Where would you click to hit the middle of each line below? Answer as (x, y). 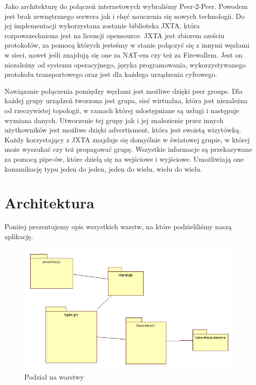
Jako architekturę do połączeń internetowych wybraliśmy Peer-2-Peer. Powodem (126, 6)
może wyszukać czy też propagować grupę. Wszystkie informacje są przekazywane (128, 149)
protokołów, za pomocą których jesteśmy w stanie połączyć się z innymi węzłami (127, 45)
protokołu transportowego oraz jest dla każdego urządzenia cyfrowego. (111, 74)
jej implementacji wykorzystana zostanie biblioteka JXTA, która (102, 26)
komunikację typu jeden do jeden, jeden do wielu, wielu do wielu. (103, 168)
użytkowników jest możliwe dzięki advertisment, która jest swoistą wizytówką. (123, 130)
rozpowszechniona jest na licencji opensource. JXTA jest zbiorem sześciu (115, 35)
